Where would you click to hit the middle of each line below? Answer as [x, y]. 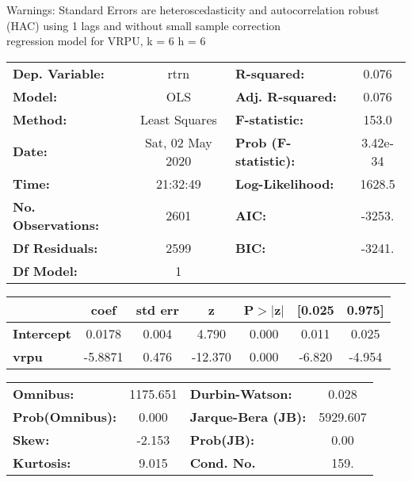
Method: [40, 119]
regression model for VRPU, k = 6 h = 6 [106, 41]
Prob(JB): [222, 439]
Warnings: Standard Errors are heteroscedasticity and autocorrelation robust [193, 10]
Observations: [56, 224]
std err [157, 309]
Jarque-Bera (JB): [248, 416]
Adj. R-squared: [286, 96]
